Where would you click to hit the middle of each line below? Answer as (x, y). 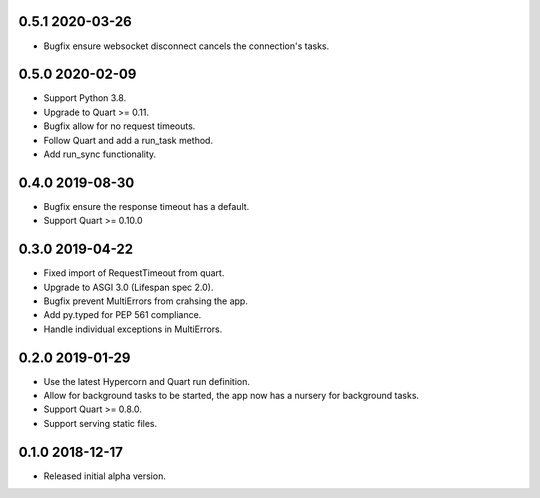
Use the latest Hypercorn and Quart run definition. (146, 381)
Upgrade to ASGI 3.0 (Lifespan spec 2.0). (128, 287)
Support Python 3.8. (85, 98)
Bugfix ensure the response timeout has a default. (146, 206)
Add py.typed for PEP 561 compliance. (122, 315)
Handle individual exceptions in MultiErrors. (133, 329)
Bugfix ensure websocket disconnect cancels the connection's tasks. (186, 46)
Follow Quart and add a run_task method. (128, 140)
